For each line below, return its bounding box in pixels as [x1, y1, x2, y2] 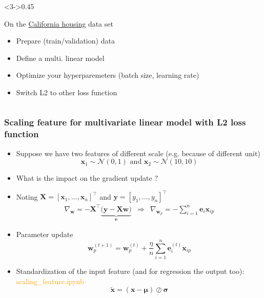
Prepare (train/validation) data [16, 35, 115, 46]
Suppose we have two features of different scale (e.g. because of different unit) [16, 147, 260, 158]
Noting [16, 191, 38, 202]
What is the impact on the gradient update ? [16, 173, 158, 183]
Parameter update [16, 229, 73, 240]
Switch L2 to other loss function [16, 87, 117, 97]
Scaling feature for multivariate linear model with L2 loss [4, 116, 246, 129]
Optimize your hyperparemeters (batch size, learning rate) [16, 70, 199, 80]
